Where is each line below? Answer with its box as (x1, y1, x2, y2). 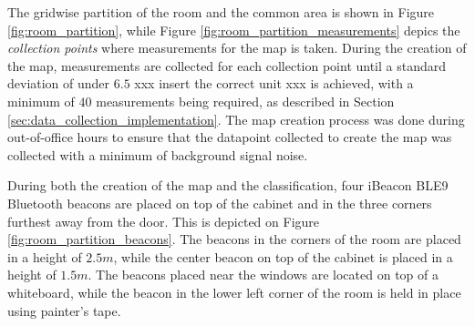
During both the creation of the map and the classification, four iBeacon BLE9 (7, 176, 449, 195)
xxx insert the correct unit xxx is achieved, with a (134, 74, 414, 93)
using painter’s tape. (7, 301, 121, 320)
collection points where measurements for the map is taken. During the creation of (7, 38, 467, 57)
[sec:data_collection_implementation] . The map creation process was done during (7, 109, 465, 128)
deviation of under (7, 74, 110, 93)
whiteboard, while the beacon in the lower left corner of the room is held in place (7, 282, 461, 301)
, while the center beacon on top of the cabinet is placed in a (113, 247, 453, 266)
